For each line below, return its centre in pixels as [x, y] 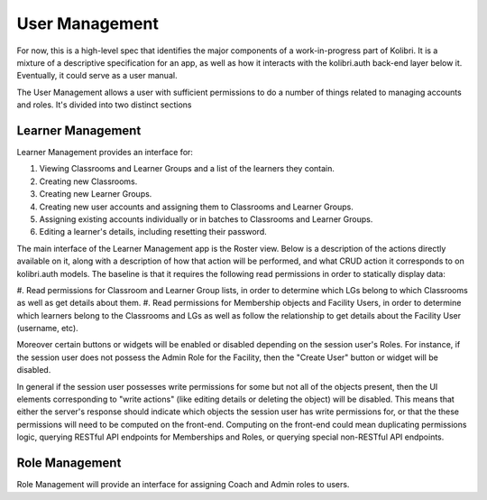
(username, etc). [47, 329]
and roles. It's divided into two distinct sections [104, 105]
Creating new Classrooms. [88, 181]
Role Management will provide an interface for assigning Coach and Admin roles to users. [183, 485]
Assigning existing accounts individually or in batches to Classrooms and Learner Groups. [206, 219]
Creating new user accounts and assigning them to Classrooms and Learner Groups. [196, 207]
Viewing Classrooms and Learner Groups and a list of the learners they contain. [187, 169]
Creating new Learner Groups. [96, 194]
